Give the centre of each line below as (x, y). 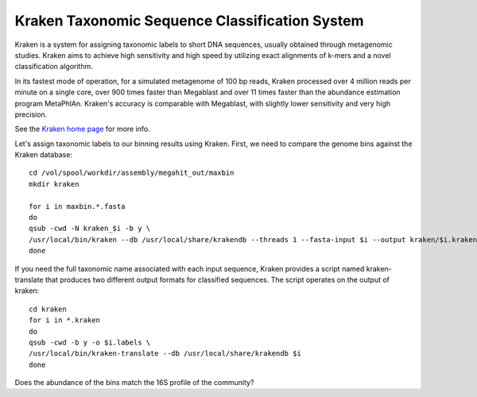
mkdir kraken (54, 184)
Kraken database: (44, 155)
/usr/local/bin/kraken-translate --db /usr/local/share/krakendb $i (165, 354)
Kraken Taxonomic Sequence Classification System (189, 21)
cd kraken (48, 309)
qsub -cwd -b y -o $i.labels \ (90, 342)
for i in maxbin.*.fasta (77, 206)
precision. (31, 114)
